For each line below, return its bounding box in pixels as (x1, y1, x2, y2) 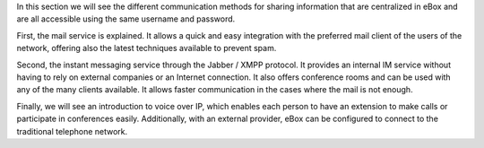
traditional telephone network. (16, 126, 128, 136)
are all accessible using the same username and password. (16, 13, 236, 24)
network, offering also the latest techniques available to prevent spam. (16, 43, 277, 54)
